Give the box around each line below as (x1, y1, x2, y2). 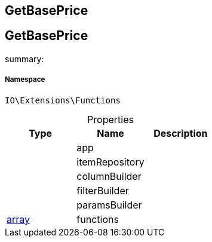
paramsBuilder (76, 198, 142, 211)
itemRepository (76, 155, 145, 168)
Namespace (5, 75, 45, 84)
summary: (5, 53, 44, 64)
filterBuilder (76, 184, 129, 197)
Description (153, 127, 208, 139)
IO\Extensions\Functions (5, 95, 121, 105)
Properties (87, 113, 134, 125)
